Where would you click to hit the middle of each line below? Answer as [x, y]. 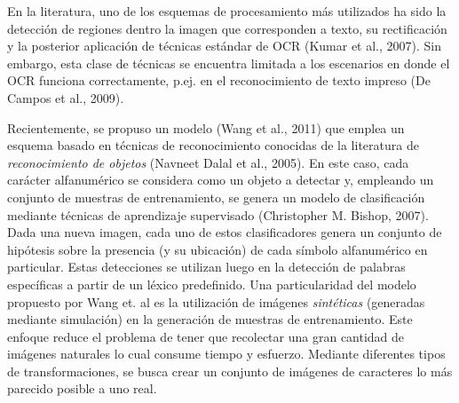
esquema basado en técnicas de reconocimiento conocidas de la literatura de [213, 145]
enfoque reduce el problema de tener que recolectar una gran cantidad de [206, 336]
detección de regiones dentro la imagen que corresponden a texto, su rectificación [227, 28]
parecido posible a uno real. [82, 388]
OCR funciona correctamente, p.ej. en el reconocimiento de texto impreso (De [219, 80]
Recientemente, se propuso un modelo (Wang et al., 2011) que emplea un [206, 127]
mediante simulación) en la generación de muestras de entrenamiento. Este [210, 319]
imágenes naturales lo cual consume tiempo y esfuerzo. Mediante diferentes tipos [226, 354]
